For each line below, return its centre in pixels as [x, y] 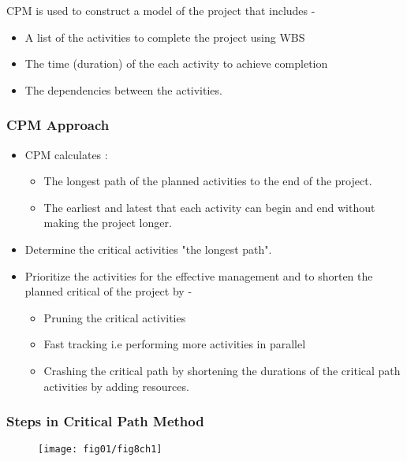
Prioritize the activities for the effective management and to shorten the [199, 275]
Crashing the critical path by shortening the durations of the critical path [222, 370]
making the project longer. [108, 223]
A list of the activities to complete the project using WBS [165, 37]
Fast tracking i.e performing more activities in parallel [175, 344]
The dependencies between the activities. [123, 89]
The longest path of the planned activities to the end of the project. [208, 181]
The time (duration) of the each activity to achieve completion [176, 63]
